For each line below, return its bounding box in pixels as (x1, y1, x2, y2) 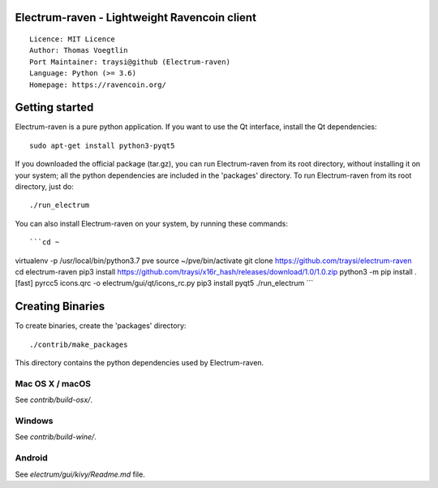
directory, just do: (15, 182, 75, 192)
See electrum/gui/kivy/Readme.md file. (15, 469, 145, 479)
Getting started (15, 101, 94, 114)
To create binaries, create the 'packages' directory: (15, 321, 187, 330)
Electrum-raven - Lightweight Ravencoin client (15, 11, 257, 24)
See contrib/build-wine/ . (15, 432, 97, 442)
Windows (15, 415, 54, 426)
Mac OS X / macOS (15, 378, 91, 389)
